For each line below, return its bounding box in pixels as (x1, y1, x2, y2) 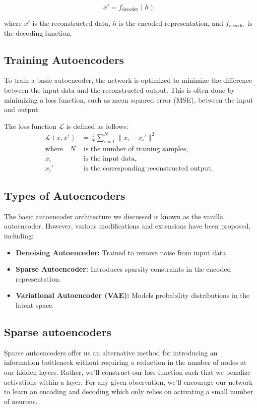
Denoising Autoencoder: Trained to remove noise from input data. (15, 247, 228, 257)
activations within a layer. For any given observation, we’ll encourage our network (4, 376, 253, 387)
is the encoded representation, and (119, 18, 223, 28)
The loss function (4, 120, 57, 131)
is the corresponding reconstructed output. (83, 165, 213, 173)
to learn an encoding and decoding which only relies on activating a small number (4, 386, 253, 397)
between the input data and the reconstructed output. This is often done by (4, 84, 235, 95)
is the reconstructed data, (32, 18, 111, 28)
